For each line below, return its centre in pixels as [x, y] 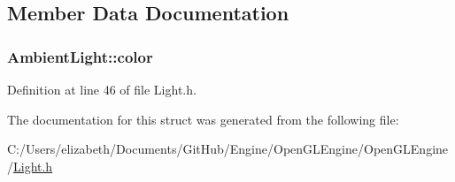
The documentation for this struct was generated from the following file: [203, 119]
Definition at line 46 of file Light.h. [102, 89]
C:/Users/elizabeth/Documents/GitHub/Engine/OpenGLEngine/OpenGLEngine [228, 149]
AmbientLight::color [80, 56]
